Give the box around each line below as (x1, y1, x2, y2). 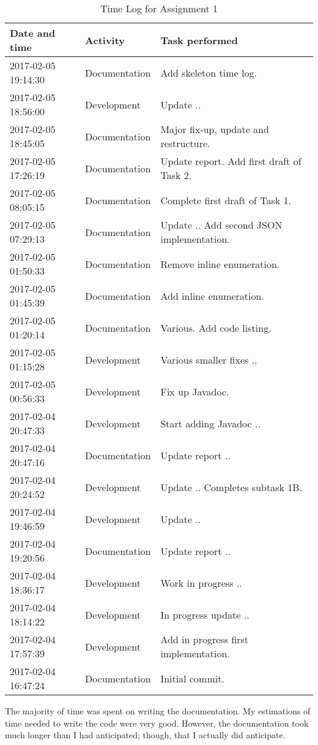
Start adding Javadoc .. (160, 416, 261, 430)
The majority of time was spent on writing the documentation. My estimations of (5, 705, 311, 717)
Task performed (160, 32, 238, 47)
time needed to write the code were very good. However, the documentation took (5, 716, 309, 729)
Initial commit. (160, 671, 224, 686)
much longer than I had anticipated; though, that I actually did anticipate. (5, 728, 286, 741)
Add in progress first (160, 632, 248, 646)
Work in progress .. (160, 575, 242, 590)
